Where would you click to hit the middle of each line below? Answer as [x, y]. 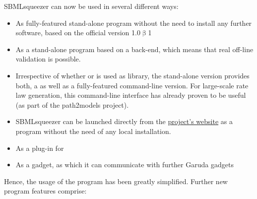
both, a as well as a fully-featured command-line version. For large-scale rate [132, 85]
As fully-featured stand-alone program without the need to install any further [134, 23]
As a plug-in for [40, 148]
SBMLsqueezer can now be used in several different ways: [91, 6]
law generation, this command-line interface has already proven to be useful [131, 95]
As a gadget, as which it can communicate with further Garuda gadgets [125, 165]
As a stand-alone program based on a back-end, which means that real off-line [134, 49]
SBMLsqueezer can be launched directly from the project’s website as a [124, 121]
